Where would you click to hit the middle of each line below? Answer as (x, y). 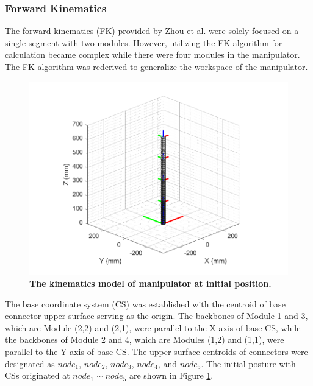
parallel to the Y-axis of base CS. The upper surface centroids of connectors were (156, 352)
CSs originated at (38, 375)
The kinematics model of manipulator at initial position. (150, 283)
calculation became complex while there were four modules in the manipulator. (153, 54)
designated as (30, 363)
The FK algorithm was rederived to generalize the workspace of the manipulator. (156, 66)
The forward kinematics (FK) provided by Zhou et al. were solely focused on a (152, 31)
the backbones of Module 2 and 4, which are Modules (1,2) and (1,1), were (145, 339)
